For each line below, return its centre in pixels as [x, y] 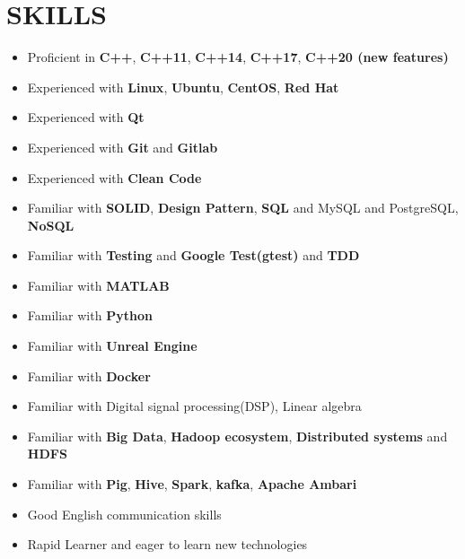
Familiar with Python [90, 315]
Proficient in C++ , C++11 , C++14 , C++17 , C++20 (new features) [238, 57]
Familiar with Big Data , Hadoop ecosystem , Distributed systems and [237, 436]
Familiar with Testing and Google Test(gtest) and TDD [193, 255]
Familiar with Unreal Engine [112, 346]
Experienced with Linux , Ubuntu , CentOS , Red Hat [183, 87]
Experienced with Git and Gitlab [123, 147]
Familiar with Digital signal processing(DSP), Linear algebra [194, 406]
